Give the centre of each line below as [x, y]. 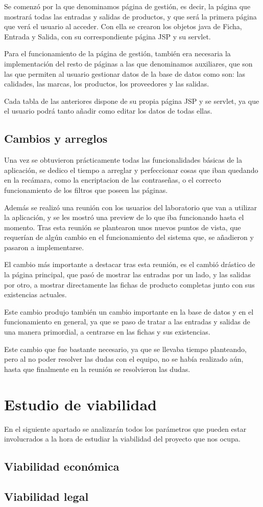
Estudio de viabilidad [81, 404]
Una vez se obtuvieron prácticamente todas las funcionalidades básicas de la [123, 160]
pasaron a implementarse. [44, 247]
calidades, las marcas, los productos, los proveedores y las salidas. [107, 84]
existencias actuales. [35, 294]
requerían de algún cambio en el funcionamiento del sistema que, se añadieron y [129, 237]
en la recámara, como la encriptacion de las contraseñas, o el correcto [113, 180]
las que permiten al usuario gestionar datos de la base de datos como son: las [125, 73]
